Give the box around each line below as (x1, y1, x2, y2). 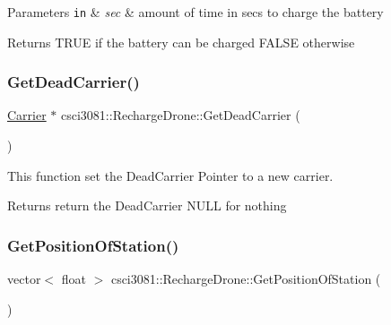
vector (7, 269, 41, 288)
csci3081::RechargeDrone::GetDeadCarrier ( (61, 106, 300, 124)
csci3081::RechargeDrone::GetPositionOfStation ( (110, 269, 381, 288)
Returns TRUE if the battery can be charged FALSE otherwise (7, 32, 355, 51)
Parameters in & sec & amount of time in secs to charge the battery (7, 3, 384, 21)
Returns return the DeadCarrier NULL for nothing (7, 196, 287, 215)
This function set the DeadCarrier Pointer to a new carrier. (7, 166, 334, 184)
